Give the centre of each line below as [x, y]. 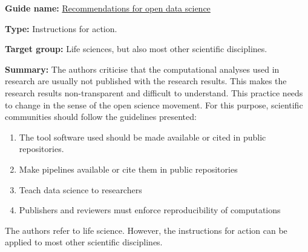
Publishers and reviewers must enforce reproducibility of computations [150, 210]
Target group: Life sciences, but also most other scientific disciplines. [136, 49]
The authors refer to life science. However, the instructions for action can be [146, 230]
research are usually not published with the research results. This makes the [146, 81]
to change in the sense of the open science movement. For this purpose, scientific [154, 104]
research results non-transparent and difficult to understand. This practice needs [154, 92]
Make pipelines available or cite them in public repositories [128, 169]
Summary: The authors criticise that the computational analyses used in [142, 69]
